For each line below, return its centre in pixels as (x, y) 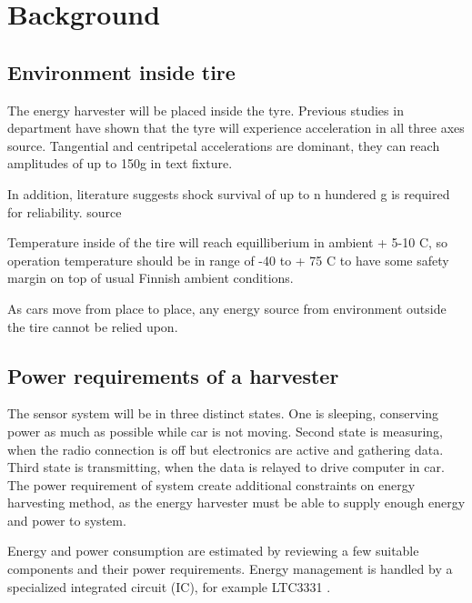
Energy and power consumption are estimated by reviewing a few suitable (213, 551)
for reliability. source (65, 211)
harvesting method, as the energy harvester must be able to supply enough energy (236, 502)
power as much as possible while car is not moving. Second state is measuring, (226, 431)
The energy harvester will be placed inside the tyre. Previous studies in (206, 110)
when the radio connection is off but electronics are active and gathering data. (226, 449)
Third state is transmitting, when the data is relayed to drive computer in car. (226, 467)
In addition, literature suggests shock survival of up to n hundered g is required (229, 193)
